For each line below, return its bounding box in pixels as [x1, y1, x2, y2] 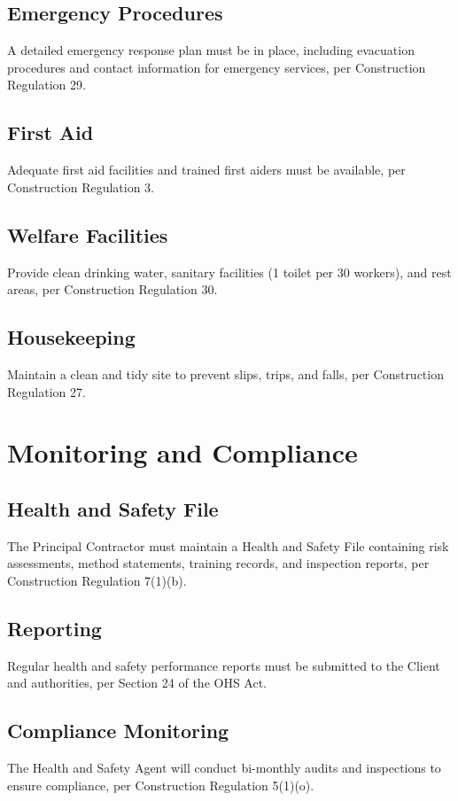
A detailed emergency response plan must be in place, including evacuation [7, 41, 415, 59]
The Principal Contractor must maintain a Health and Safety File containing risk [7, 536, 449, 555]
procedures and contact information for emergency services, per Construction [7, 58, 426, 76]
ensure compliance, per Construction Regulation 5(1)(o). [7, 775, 314, 794]
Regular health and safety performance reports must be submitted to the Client [7, 656, 440, 674]
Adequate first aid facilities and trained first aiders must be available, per [7, 160, 406, 179]
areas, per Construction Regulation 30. [7, 280, 218, 299]
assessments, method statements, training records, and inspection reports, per [7, 554, 430, 572]
